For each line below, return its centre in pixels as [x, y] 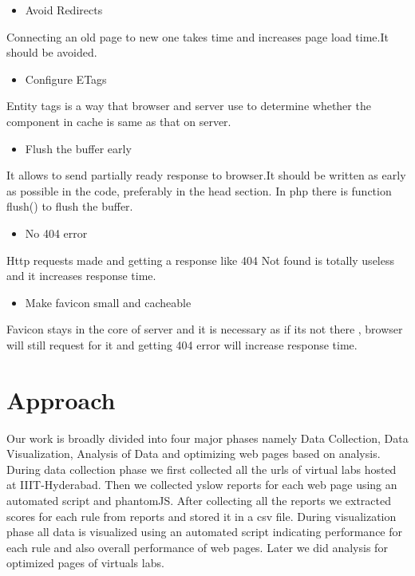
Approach [61, 399]
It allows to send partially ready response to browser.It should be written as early [206, 175]
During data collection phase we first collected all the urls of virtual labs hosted [202, 469]
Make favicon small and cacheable [108, 302]
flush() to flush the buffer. [70, 206]
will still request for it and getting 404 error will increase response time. [182, 344]
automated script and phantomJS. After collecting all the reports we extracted [199, 500]
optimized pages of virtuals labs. [85, 563]
